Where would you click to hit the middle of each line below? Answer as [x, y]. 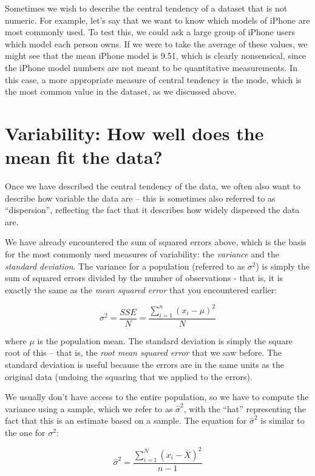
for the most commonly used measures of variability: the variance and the [142, 254]
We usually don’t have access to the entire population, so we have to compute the [157, 397]
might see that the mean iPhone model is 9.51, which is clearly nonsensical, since [156, 56]
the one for [25, 432]
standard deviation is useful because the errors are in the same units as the [145, 364]
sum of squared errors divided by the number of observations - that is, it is [144, 278]
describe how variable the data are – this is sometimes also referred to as [140, 198]
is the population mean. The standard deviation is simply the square [165, 340]
